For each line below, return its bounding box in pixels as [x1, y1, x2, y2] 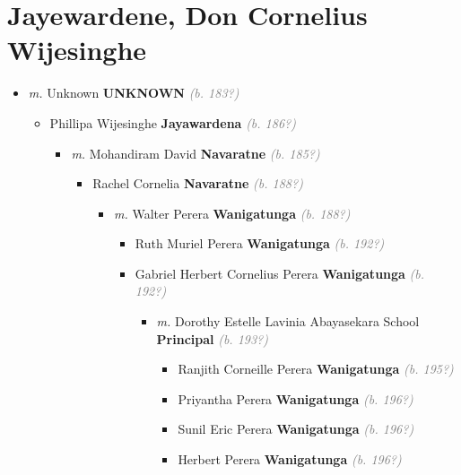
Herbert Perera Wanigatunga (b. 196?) [178, 450, 402, 469]
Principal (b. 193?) [156, 329, 268, 348]
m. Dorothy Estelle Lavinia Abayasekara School [156, 312, 420, 331]
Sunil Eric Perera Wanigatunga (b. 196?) [178, 419, 414, 438]
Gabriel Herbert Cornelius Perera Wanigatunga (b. [135, 263, 425, 282]
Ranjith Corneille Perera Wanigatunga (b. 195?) [178, 359, 454, 378]
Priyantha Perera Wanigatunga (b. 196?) [178, 389, 413, 408]
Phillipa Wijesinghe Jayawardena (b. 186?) [49, 113, 296, 132]
